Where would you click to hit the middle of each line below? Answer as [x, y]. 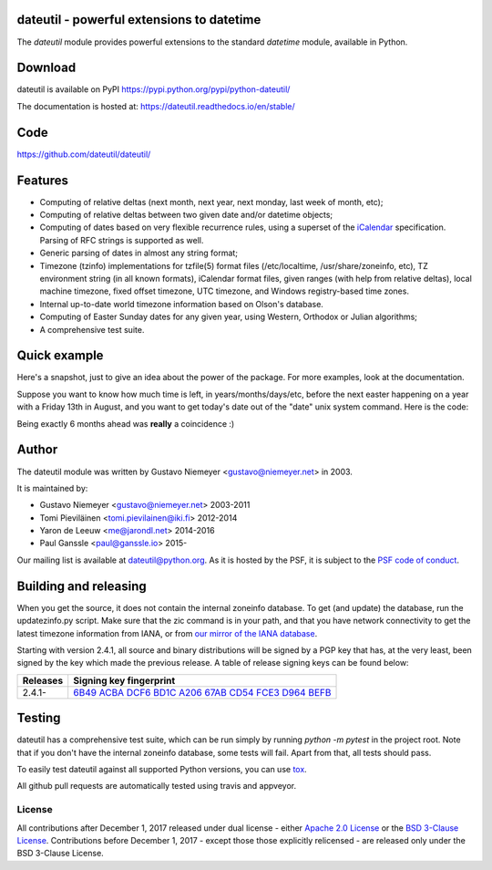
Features [42, 180]
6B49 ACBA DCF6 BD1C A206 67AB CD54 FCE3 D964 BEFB [202, 692]
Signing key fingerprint [124, 680]
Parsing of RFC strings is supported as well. [122, 240]
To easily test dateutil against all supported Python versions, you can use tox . [162, 770]
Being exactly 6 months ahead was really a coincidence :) [126, 423]
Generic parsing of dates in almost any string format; [139, 253]
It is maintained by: [52, 488]
